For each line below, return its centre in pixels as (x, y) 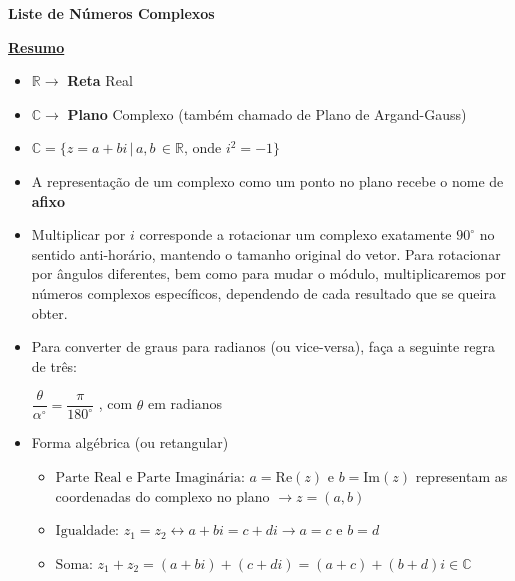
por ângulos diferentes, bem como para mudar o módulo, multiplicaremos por (268, 273)
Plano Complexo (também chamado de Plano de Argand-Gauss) (267, 113)
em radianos (185, 403)
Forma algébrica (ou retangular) (130, 442)
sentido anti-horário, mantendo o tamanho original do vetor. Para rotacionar (266, 253)
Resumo (36, 46)
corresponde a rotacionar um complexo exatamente (295, 234)
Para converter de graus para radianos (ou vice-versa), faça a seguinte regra (263, 346)
